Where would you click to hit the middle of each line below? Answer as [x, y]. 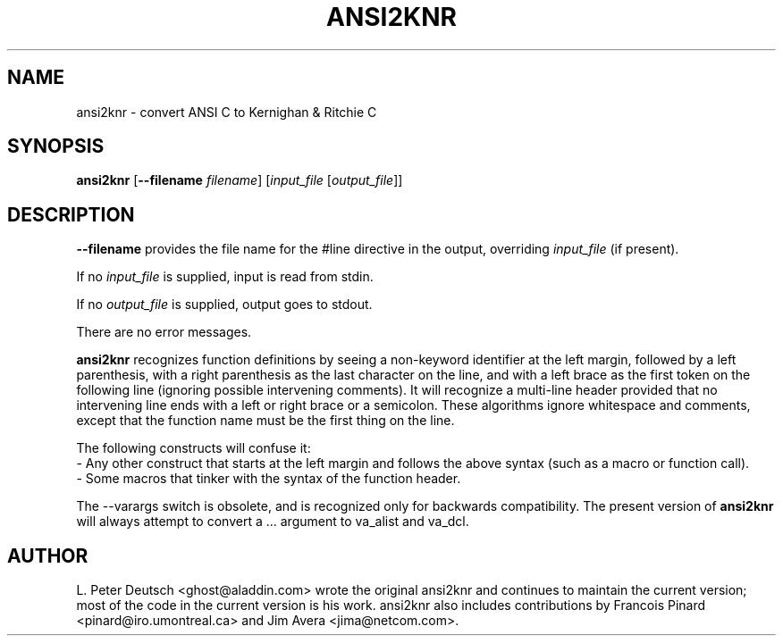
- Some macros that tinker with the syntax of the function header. [269, 479]
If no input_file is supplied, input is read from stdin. [225, 277]
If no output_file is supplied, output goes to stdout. [224, 305]
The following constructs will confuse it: [194, 448]
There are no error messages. [164, 332]
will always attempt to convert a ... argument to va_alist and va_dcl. [273, 522]
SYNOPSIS [56, 146]
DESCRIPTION [71, 214]
